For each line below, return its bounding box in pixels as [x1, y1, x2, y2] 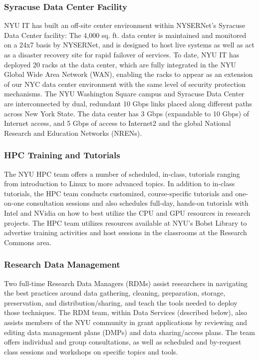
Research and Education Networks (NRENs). [4, 127, 142, 138]
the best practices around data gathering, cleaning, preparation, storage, [4, 288, 226, 298]
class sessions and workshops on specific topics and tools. [4, 346, 178, 357]
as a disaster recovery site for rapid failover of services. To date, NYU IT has [4, 49, 240, 59]
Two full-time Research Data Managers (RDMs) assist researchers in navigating [4, 278, 248, 288]
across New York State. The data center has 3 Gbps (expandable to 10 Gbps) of [4, 108, 250, 118]
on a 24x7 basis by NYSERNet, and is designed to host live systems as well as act [4, 39, 255, 50]
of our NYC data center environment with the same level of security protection [4, 78, 246, 89]
